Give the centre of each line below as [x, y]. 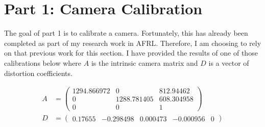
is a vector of [229, 62]
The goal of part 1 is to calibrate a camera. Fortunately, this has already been [126, 33]
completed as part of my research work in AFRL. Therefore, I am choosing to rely [133, 43]
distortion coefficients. [38, 73]
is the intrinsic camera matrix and [144, 62]
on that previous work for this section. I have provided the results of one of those [131, 53]
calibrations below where [43, 62]
